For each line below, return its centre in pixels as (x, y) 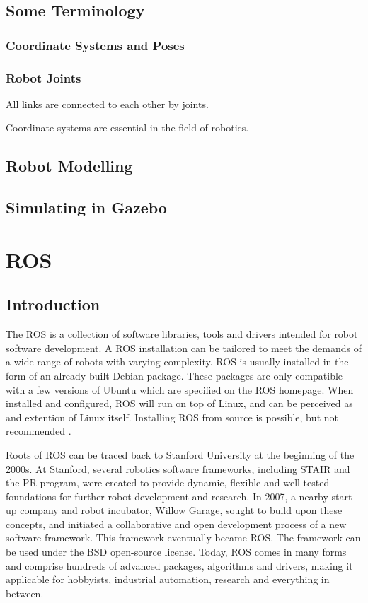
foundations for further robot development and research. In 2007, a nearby (167, 496)
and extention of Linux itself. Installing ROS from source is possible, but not (172, 417)
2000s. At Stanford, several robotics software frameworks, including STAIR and (178, 468)
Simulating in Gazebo (86, 207)
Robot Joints (44, 77)
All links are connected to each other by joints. (107, 104)
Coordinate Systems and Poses (95, 45)
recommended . (39, 431)
